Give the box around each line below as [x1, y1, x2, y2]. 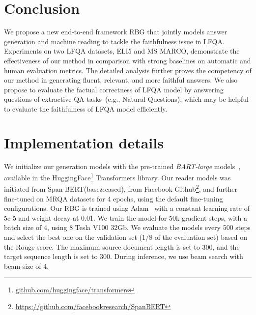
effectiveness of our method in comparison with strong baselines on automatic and [4, 55, 251, 65]
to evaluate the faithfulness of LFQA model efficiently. [4, 103, 168, 114]
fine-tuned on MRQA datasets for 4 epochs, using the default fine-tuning [4, 193, 223, 203]
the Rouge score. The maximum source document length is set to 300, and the [4, 241, 240, 252]
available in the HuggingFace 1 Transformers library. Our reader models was [4, 171, 231, 182]
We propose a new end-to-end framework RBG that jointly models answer [4, 27, 228, 37]
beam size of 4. [4, 260, 49, 271]
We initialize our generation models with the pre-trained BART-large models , [4, 161, 241, 171]
